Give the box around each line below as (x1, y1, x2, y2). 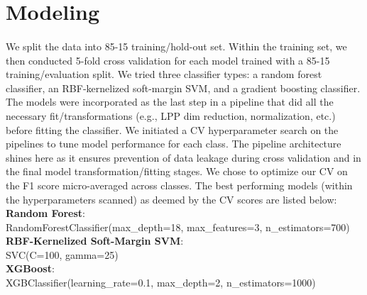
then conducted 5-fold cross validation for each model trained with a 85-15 (6, 52, 330, 67)
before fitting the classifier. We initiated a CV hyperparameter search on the (6, 122, 339, 137)
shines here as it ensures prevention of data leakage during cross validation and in (6, 150, 361, 165)
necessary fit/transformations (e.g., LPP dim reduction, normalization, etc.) (6, 108, 336, 123)
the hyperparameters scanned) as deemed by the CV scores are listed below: (6, 191, 337, 206)
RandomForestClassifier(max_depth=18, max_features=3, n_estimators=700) (6, 219, 350, 234)
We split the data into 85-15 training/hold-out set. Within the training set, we (6, 38, 347, 53)
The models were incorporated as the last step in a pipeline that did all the (6, 94, 334, 109)
